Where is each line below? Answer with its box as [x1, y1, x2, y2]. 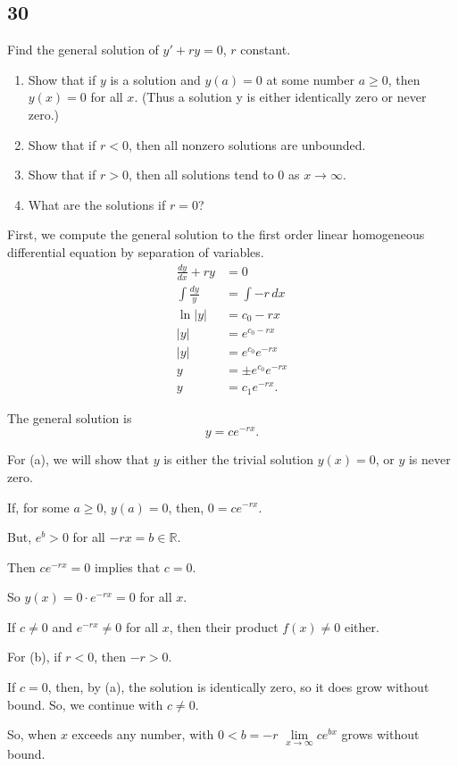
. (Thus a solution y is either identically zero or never [134, 87, 427, 106]
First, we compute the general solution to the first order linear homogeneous [7, 225, 425, 244]
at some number [266, 70, 354, 88]
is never [408, 450, 451, 469]
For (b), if [7, 647, 62, 666]
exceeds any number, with [71, 725, 214, 744]
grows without [341, 725, 420, 744]
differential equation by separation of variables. [7, 242, 264, 261]
